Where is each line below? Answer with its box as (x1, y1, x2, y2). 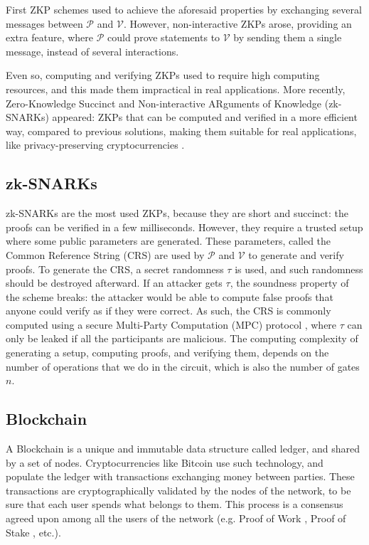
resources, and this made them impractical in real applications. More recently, (6, 81, 346, 96)
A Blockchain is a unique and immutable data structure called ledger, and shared (6, 441, 360, 456)
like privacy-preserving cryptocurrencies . (6, 137, 185, 152)
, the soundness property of (230, 275, 349, 290)
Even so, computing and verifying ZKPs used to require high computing (6, 68, 320, 83)
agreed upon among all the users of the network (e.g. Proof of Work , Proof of (6, 511, 346, 526)
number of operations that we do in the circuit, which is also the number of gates (6, 359, 360, 374)
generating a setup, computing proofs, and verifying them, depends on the (6, 345, 329, 360)
